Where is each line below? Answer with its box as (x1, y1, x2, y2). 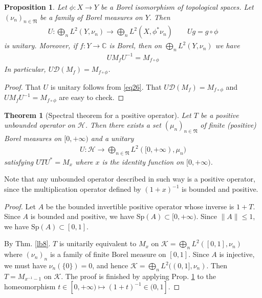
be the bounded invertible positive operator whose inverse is (46, 201, 234, 211)
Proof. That (4, 81, 41, 92)
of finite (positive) (200, 120, 256, 130)
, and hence (92, 260, 128, 271)
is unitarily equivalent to (59, 238, 137, 249)
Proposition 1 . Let (4, 2, 67, 12)
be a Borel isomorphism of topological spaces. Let (100, 2, 254, 12)
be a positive (200, 109, 239, 120)
